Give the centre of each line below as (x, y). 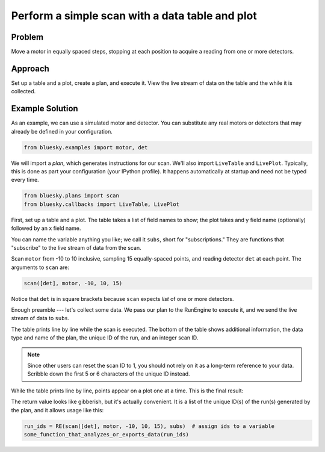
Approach (30, 68)
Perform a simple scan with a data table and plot (134, 16)
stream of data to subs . (40, 318)
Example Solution (45, 109)
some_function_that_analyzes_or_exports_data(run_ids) (106, 434)
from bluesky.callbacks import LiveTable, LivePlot (102, 204)
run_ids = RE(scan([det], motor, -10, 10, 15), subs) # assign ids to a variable (149, 426)
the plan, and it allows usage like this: (57, 410)
